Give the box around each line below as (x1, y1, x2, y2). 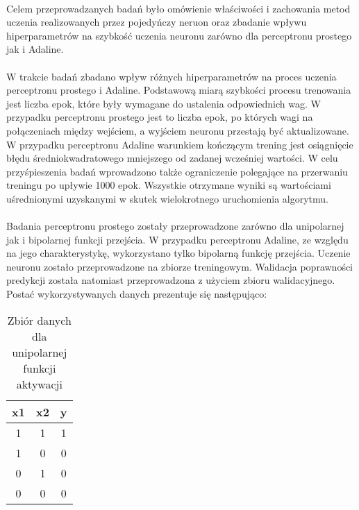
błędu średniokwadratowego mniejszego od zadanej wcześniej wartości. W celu (6, 151, 338, 165)
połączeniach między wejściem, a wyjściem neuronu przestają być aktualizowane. (6, 123, 349, 137)
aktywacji (16, 375, 62, 392)
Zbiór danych (7, 312, 72, 328)
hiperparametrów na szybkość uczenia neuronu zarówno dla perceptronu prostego (6, 28, 352, 42)
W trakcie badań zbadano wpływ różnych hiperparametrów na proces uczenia (6, 69, 337, 83)
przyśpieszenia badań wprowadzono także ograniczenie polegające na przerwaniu (6, 164, 348, 178)
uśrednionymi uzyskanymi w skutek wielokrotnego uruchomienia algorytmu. (6, 191, 328, 205)
